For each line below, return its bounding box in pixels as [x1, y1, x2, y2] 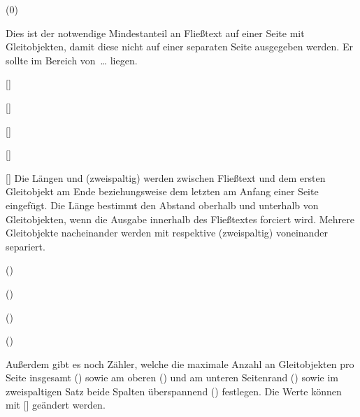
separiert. [6, 239, 45, 253]
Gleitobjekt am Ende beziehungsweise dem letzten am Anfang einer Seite [6, 184, 319, 199]
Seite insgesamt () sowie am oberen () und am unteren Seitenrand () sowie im [6, 370, 338, 385]
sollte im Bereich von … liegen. [6, 52, 138, 67]
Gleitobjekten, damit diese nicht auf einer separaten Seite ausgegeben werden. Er [6, 39, 353, 54]
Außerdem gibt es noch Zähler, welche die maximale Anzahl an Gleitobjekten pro [6, 356, 354, 371]
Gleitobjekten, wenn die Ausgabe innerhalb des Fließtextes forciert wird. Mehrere [6, 211, 354, 226]
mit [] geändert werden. [6, 397, 106, 412]
